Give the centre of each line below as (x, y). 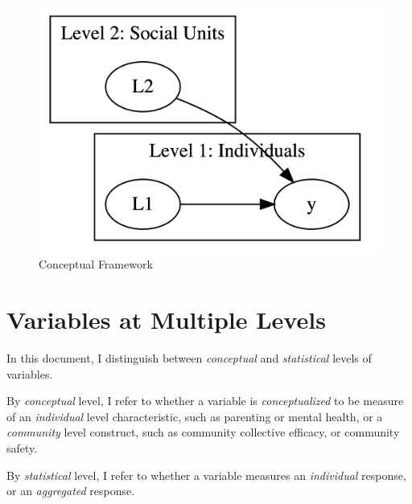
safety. (22, 447)
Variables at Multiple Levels (166, 320)
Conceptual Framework (96, 264)
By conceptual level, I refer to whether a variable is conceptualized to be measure (205, 401)
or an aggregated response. (71, 491)
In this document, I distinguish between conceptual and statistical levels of (189, 358)
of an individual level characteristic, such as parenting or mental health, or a (195, 416)
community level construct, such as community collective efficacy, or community (203, 432)
